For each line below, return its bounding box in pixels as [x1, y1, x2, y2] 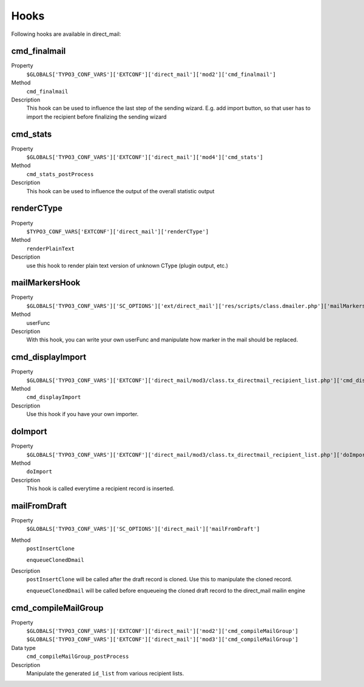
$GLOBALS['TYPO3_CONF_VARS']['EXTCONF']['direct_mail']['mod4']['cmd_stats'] [26, 154, 263, 161]
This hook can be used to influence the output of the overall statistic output [26, 187, 215, 194]
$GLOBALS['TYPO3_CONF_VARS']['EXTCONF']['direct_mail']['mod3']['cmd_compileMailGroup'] [26, 636, 298, 643]
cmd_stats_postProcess [26, 171, 94, 177]
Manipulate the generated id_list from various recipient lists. [26, 669, 184, 677]
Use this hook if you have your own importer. [26, 411, 139, 418]
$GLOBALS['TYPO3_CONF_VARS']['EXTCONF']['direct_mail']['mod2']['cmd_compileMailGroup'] [26, 627, 298, 635]
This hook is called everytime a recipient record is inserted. [26, 485, 175, 492]
